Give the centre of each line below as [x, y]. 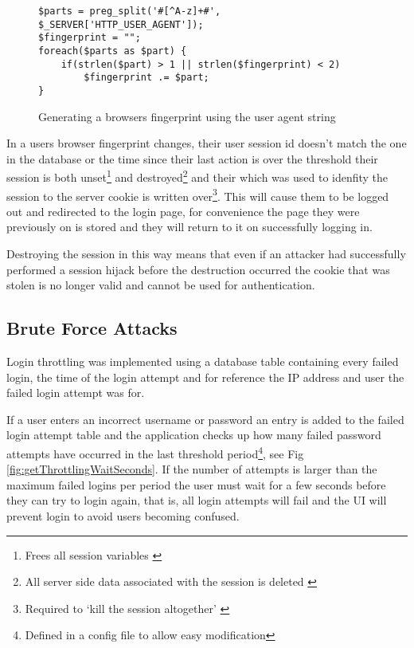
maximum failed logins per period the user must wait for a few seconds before [196, 484]
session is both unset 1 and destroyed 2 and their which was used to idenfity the [197, 176]
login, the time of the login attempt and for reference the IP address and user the [205, 377]
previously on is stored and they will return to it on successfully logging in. [189, 227]
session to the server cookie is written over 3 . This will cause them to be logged [198, 194]
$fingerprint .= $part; [146, 78]
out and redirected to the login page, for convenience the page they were [183, 211]
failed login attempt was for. [76, 393]
